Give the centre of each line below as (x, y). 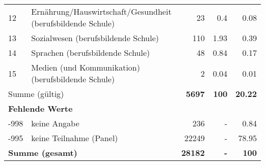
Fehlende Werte (41, 108)
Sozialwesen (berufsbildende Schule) (95, 38)
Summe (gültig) (36, 94)
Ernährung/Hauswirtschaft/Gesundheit (101, 11)
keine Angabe (55, 123)
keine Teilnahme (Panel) (75, 138)
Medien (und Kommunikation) (86, 67)
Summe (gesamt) (43, 153)
